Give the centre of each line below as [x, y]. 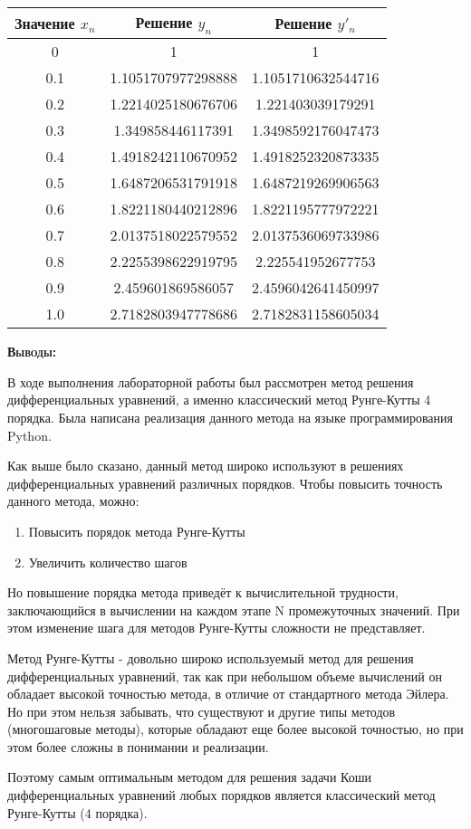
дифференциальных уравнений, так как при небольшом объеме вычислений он [225, 676]
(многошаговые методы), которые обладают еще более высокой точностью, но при [235, 729]
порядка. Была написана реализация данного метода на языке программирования [230, 417]
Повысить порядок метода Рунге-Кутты [137, 531]
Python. [29, 435]
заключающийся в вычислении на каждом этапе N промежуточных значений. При [234, 610]
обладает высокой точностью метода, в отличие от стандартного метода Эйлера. [228, 694]
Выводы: [32, 352]
